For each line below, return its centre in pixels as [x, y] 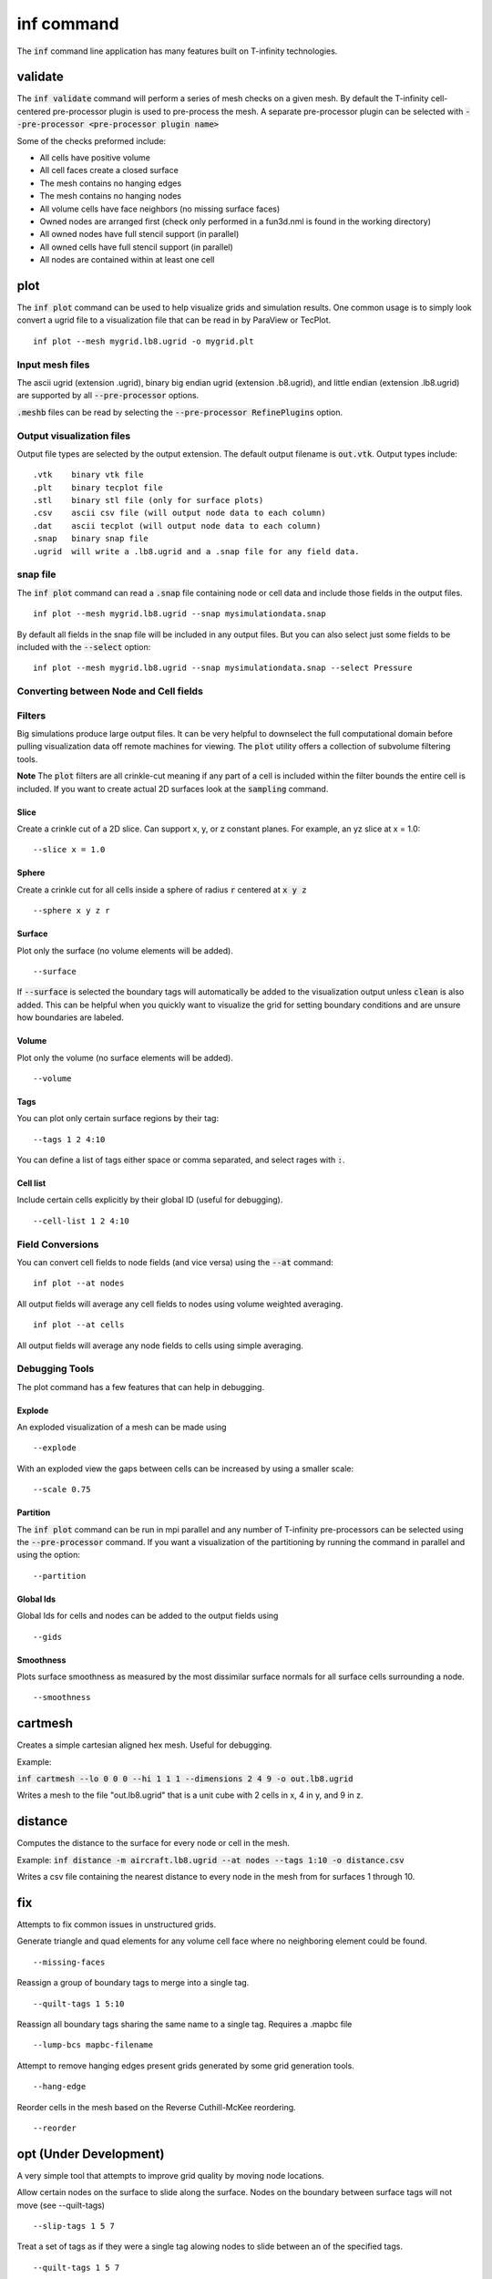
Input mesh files [53, 365]
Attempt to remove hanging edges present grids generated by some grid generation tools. [185, 2066]
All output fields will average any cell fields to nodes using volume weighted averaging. [180, 1304]
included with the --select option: [84, 646]
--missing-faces [69, 1962]
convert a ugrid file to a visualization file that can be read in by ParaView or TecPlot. [174, 320]
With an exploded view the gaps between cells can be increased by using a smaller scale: [185, 1469]
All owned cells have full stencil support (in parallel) [137, 247]
